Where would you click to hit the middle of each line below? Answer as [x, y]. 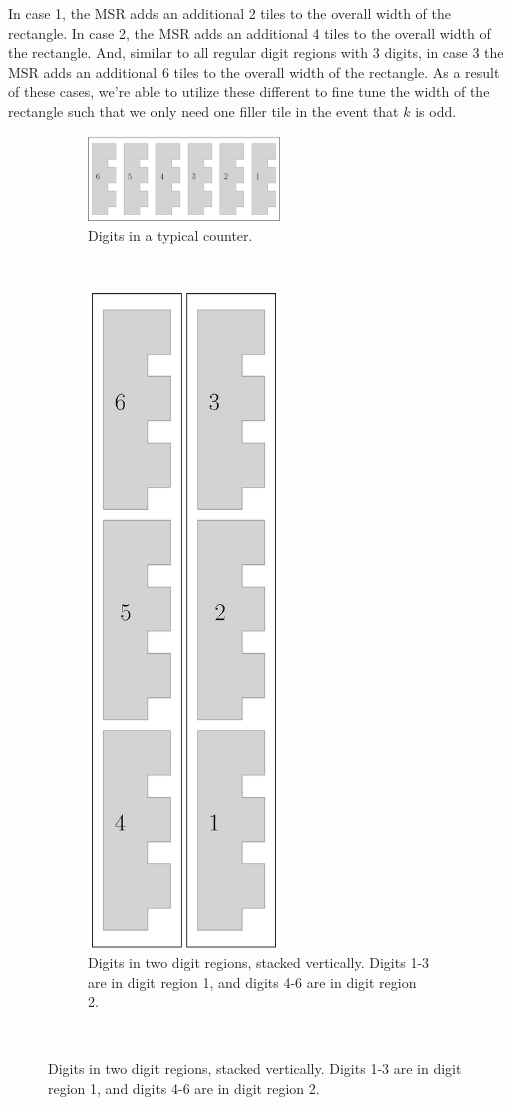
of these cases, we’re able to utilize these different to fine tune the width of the [249, 91]
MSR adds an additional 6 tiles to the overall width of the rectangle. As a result [254, 71]
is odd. [436, 110]
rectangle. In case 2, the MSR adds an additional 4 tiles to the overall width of [249, 32]
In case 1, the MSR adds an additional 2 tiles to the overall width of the [230, 13]
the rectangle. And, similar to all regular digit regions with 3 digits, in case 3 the [256, 52]
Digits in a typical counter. [170, 234]
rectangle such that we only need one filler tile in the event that [203, 110]
